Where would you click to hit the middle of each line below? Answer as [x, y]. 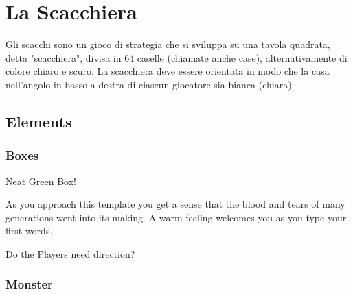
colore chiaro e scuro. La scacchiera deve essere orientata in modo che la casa [168, 71]
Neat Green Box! [41, 181]
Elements [39, 121]
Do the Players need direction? [70, 253]
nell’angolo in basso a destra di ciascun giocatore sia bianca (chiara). [150, 84]
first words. [29, 231]
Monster [29, 284]
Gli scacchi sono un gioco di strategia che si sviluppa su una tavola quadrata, [168, 44]
